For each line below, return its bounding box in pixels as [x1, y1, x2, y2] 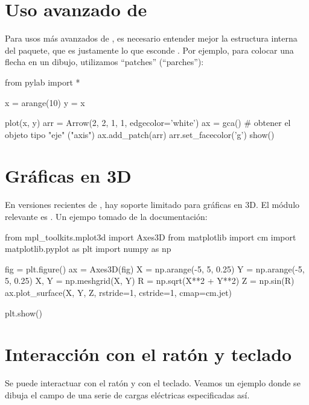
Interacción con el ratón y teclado [5, 342, 292, 366]
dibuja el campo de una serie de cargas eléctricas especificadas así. [5, 388, 250, 401]
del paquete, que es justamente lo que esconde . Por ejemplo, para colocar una [5, 43, 294, 56]
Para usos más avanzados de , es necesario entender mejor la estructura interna [5, 32, 298, 45]
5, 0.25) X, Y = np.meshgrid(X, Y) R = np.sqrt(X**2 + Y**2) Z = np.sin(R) [5, 274, 295, 287]
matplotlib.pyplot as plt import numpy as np [5, 242, 171, 255]
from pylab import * [5, 75, 80, 88]
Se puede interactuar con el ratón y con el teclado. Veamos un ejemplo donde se [5, 377, 301, 389]
